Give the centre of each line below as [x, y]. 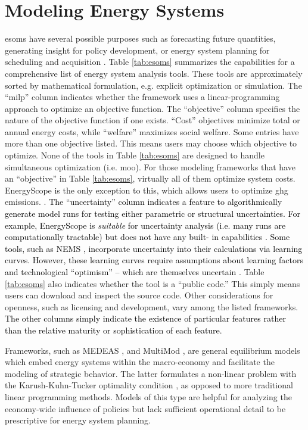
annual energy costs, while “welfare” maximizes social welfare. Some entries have [152, 131]
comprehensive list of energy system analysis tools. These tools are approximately [154, 73]
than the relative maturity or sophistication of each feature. [113, 330]
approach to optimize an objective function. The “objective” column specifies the [153, 108]
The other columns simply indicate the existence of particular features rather [145, 318]
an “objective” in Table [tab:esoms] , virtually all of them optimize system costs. [150, 178]
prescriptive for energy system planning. [78, 420]
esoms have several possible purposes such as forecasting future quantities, [140, 38]
